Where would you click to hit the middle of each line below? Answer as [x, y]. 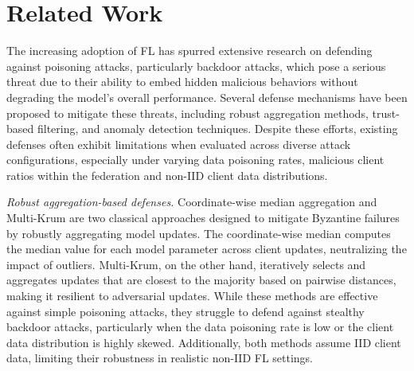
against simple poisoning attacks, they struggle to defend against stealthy [186, 311]
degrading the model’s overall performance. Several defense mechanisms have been [207, 97]
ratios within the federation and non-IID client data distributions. [167, 175]
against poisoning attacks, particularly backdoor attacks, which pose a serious [196, 66]
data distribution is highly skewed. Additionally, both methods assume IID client [204, 342]
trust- [386, 113]
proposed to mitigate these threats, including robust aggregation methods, [187, 113]
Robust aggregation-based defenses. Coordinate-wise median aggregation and [192, 202]
